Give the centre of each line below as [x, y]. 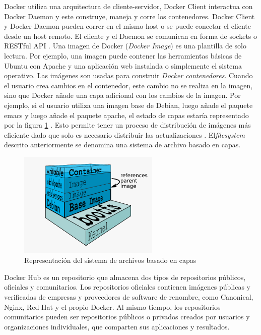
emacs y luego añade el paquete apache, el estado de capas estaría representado [126, 115]
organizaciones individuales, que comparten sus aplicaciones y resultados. [117, 326]
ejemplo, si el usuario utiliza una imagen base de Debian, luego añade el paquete [128, 105]
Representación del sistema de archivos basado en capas [110, 260]
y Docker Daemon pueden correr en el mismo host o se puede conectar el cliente [127, 26]
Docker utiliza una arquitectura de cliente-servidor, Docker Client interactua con [128, 6]
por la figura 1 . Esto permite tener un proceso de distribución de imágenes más [127, 125]
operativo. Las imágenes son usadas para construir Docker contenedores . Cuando [128, 75]
